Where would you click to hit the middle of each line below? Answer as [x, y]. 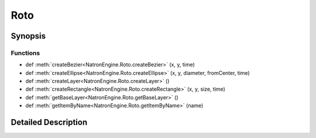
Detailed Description [49, 123]
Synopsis [28, 36]
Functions [25, 53]
